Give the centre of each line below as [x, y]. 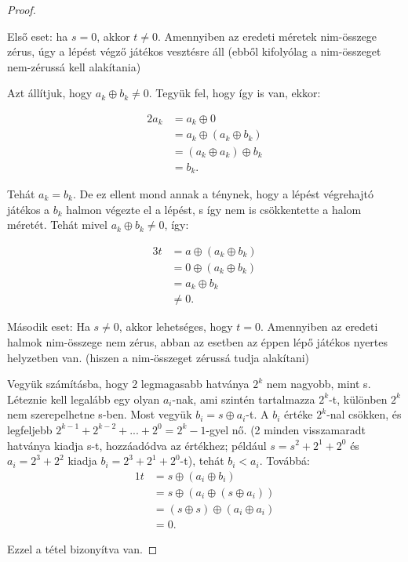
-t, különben [358, 399]
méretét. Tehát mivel [57, 225]
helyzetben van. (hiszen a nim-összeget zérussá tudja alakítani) [158, 357]
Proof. [22, 9]
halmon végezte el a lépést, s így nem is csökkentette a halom [214, 209]
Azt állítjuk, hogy [50, 93]
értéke [298, 414]
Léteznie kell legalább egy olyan [84, 399]
